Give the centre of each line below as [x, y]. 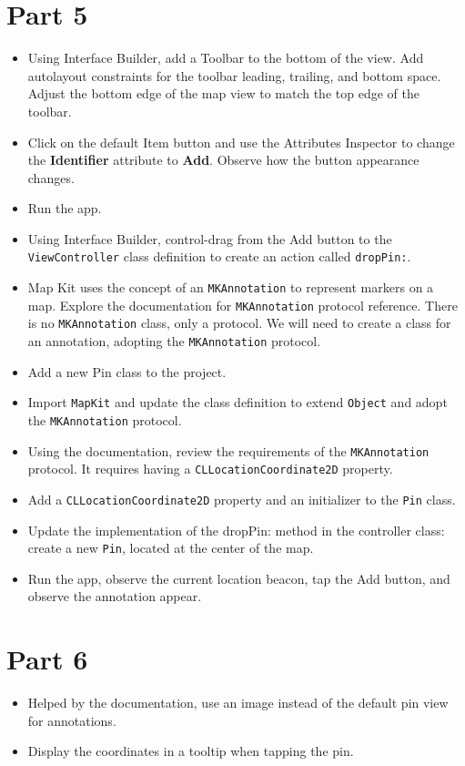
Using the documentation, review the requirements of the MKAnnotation [228, 450]
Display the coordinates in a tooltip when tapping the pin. [191, 751]
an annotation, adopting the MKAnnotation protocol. [174, 341]
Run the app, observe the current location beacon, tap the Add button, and [239, 578]
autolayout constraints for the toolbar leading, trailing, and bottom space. [234, 75]
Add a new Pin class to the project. [127, 371]
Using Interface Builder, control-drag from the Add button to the [210, 238]
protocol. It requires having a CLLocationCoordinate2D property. [210, 469]
